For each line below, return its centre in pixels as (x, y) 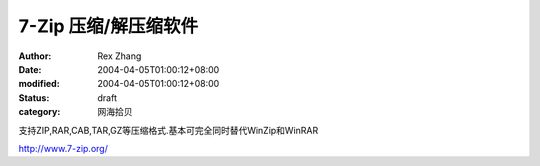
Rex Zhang (119, 56)
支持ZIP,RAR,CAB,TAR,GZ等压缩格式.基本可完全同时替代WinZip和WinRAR (168, 130)
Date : (30, 69)
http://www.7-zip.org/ (63, 148)
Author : (35, 56)
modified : (39, 84)
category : (39, 112)
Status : (34, 97)
